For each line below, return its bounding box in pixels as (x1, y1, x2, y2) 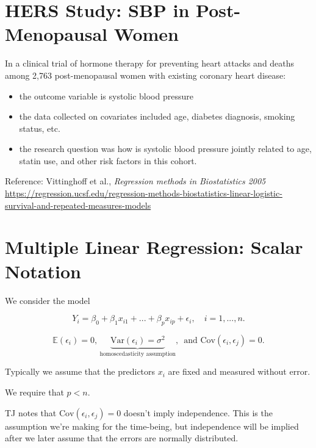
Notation (5, 258, 81, 283)
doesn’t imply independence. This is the (123, 406, 273, 419)
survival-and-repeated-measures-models (5, 198, 151, 211)
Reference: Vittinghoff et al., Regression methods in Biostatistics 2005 (5, 175, 266, 187)
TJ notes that (5, 406, 57, 419)
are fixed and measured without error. (168, 365, 311, 378)
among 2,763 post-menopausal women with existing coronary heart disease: (5, 68, 286, 81)
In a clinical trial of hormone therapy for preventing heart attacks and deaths (5, 57, 295, 70)
